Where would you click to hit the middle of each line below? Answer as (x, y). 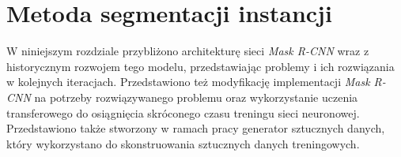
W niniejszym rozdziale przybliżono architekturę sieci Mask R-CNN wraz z (188, 51)
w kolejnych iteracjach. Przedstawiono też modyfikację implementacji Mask (188, 82)
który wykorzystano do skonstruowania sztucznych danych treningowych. (183, 143)
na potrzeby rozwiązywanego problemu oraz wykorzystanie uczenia (196, 97)
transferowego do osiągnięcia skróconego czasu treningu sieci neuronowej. (183, 112)
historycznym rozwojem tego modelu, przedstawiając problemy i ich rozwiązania (200, 66)
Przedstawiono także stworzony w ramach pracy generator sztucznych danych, (196, 128)
